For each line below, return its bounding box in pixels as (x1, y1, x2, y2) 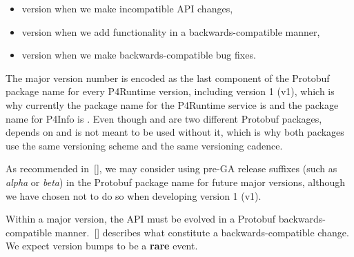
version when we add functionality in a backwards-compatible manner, (21, 24, 320, 39)
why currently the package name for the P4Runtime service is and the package (6, 97, 339, 112)
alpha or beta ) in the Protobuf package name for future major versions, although (6, 174, 345, 189)
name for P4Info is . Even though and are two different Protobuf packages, (6, 111, 322, 125)
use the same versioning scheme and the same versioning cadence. (6, 138, 283, 152)
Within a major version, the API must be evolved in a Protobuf (6, 212, 276, 226)
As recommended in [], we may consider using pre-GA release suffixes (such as (6, 161, 337, 176)
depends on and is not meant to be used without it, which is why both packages (6, 125, 344, 139)
